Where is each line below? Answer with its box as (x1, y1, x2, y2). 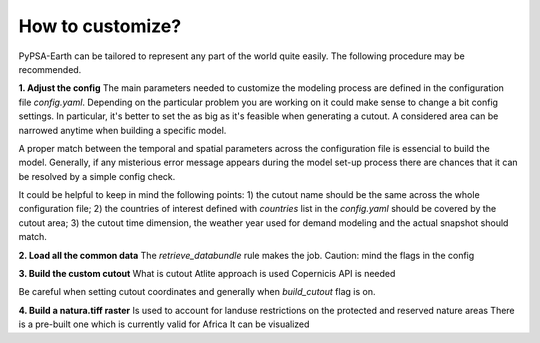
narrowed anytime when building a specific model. (18, 124, 227, 136)
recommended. (18, 63, 82, 75)
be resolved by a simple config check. (18, 170, 176, 182)
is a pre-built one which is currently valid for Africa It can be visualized (18, 318, 310, 330)
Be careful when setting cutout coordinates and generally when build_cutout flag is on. (18, 286, 376, 298)
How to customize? (18, 15, 182, 37)
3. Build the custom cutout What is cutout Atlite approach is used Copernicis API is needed (18, 268, 396, 280)
